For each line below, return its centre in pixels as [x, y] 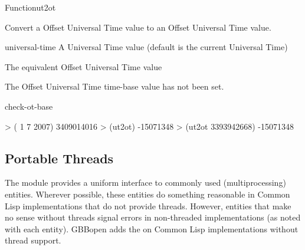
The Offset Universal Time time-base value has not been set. [114, 86]
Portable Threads [59, 158]
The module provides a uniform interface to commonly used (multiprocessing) [145, 182]
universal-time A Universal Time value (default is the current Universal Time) [146, 47]
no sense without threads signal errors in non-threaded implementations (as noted [153, 217]
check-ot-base [29, 106]
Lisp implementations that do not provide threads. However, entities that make [148, 205]
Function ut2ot [30, 7]
